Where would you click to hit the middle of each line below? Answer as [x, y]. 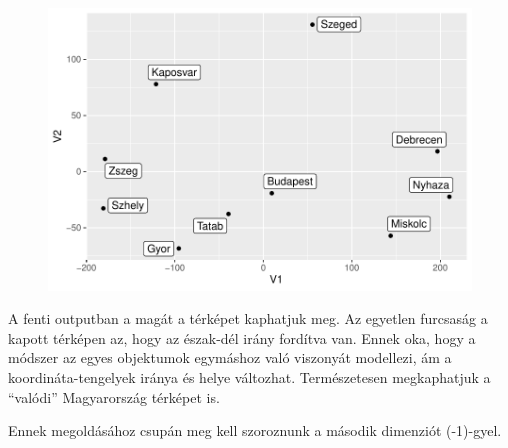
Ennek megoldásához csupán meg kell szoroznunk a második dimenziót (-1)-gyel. [255, 430]
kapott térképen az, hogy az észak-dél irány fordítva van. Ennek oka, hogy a [242, 337]
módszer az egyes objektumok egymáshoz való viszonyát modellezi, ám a [230, 357]
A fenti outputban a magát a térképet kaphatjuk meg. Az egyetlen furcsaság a [248, 318]
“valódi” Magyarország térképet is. [114, 396]
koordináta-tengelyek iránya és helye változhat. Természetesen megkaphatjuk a [249, 377]
